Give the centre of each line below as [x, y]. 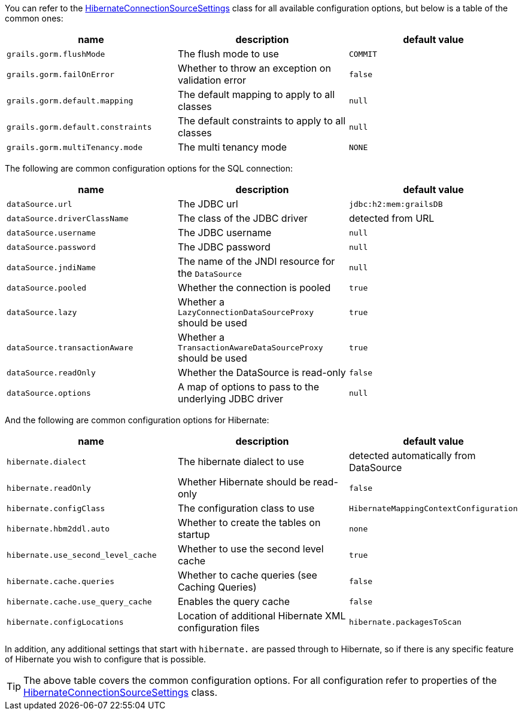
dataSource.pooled [47, 288]
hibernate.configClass [56, 508]
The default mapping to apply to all [256, 94]
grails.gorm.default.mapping [70, 100]
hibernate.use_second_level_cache [82, 555]
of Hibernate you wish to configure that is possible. [106, 659]
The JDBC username [224, 233]
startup [194, 534]
